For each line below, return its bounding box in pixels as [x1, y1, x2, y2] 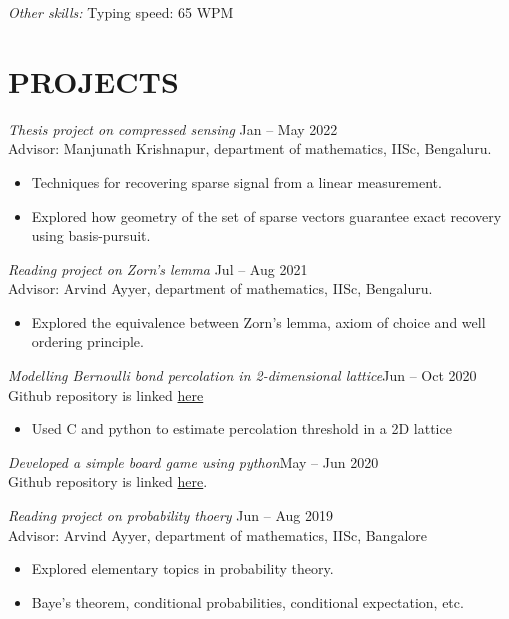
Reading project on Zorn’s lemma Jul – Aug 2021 [8, 258, 308, 279]
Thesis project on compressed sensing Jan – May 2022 [8, 118, 338, 139]
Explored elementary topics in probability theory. [31, 558, 334, 579]
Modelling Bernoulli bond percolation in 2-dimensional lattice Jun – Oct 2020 [8, 365, 477, 386]
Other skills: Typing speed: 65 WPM [8, 2, 234, 22]
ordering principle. [31, 331, 144, 352]
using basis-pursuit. [31, 225, 151, 246]
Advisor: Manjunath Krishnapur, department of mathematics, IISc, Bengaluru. [8, 138, 492, 159]
